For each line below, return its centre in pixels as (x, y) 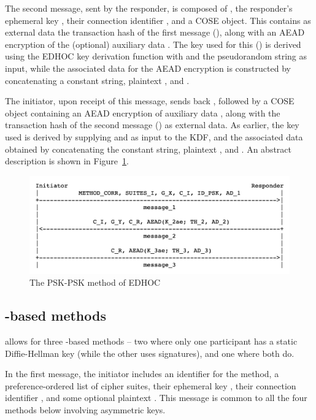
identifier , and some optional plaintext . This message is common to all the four (156, 398)
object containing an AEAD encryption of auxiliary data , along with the (143, 113)
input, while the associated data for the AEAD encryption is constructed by (148, 68)
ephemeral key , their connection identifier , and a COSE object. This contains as (158, 20)
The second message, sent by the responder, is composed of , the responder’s (149, 8)
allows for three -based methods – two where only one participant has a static (151, 341)
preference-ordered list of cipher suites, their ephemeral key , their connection (151, 385)
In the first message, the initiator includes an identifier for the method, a (142, 374)
